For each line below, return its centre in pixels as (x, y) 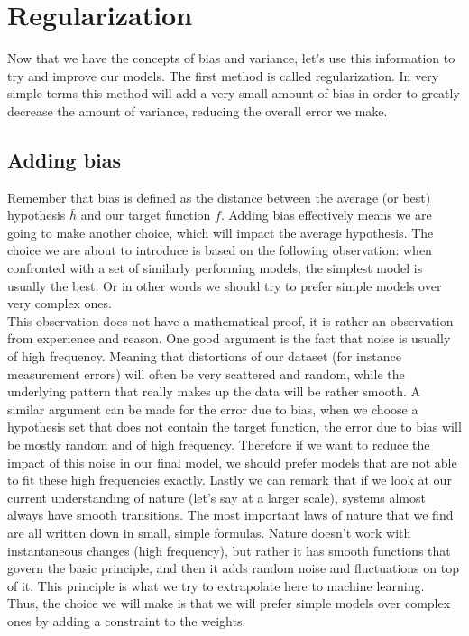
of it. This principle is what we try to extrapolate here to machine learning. (216, 585)
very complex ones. (60, 303)
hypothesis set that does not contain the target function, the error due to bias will (234, 427)
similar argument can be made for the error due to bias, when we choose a (213, 409)
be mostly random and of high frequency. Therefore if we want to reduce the (219, 445)
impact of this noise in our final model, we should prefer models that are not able (232, 462)
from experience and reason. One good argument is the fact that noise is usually (229, 338)
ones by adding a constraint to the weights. (127, 620)
